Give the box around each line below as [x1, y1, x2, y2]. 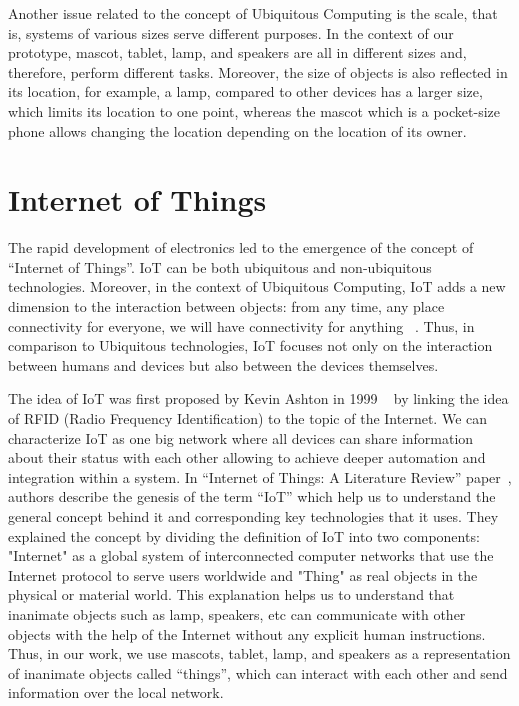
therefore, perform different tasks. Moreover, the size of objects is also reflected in [8, 61, 508, 82]
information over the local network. [8, 682, 224, 703]
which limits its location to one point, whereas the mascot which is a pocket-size [8, 100, 500, 121]
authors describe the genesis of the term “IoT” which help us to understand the [8, 486, 496, 507]
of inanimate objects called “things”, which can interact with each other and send [8, 662, 508, 683]
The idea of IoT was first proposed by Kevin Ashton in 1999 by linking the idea [8, 388, 509, 409]
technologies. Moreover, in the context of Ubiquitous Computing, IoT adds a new [8, 276, 506, 297]
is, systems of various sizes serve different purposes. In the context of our [8, 22, 454, 43]
